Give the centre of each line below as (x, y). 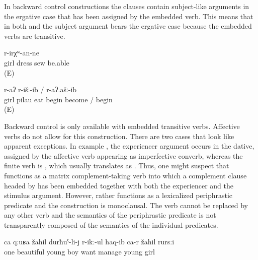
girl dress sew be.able (37, 62)
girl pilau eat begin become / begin (58, 99)
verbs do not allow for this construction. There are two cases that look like (119, 136)
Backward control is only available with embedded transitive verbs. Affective (122, 126)
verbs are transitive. (35, 36)
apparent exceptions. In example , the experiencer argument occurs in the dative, (129, 146)
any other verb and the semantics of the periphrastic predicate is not (110, 215)
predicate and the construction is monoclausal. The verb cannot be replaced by (126, 205)
